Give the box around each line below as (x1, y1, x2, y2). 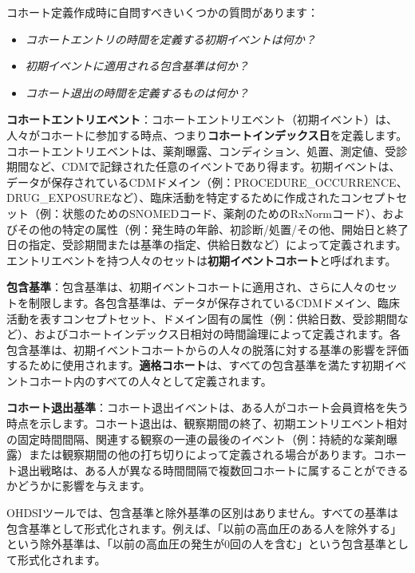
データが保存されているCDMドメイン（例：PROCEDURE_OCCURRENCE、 (6, 173, 408, 190)
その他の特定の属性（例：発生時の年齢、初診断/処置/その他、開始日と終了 (17, 220, 409, 237)
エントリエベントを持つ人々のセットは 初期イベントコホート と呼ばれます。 (6, 251, 397, 268)
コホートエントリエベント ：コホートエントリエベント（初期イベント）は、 (6, 111, 397, 128)
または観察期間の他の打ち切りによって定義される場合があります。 (28, 446, 373, 463)
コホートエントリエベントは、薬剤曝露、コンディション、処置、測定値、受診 (6, 142, 408, 159)
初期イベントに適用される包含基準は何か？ (25, 57, 249, 74)
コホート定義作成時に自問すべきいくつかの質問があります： (6, 4, 319, 20)
